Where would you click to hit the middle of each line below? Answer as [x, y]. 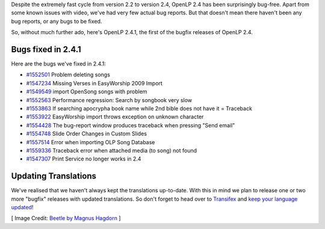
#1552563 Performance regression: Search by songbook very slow [109, 100]
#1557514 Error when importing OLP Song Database [91, 142]
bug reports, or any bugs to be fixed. [57, 21]
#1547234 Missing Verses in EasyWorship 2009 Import [94, 83]
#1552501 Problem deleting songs [68, 75]
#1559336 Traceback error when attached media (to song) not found [112, 150]
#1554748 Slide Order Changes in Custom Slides [87, 134]
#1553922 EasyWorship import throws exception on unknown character [115, 117]
